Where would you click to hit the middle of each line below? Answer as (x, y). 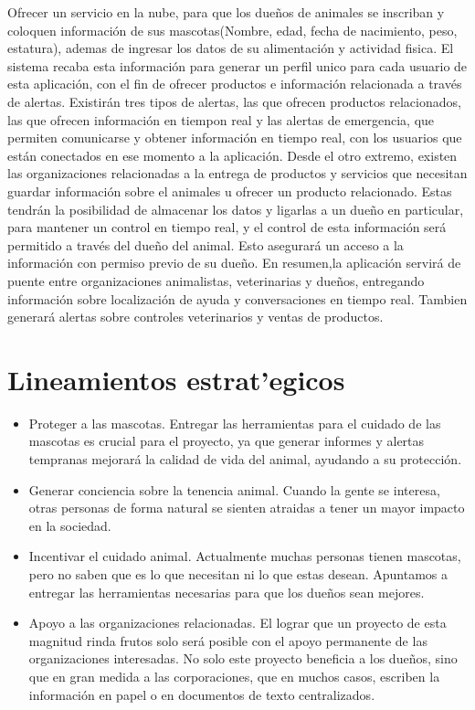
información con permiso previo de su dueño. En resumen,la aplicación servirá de (234, 263)
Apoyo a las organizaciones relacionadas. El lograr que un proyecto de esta (237, 623)
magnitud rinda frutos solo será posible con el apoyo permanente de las (228, 640)
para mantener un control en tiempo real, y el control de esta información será (227, 227)
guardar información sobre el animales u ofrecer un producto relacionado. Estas (230, 191)
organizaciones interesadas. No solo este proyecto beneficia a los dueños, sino (243, 658)
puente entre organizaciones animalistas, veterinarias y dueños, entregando (216, 280)
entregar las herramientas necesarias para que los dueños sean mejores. (227, 592)
